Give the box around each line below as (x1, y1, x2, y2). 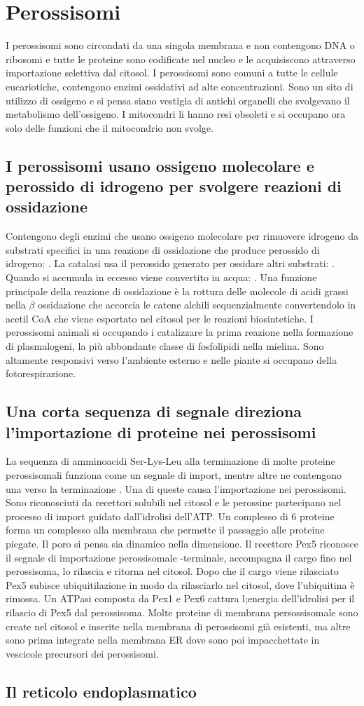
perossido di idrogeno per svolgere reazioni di (6, 175, 342, 197)
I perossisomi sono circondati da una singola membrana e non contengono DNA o (6, 38, 355, 53)
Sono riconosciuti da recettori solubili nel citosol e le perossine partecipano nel (6, 495, 342, 510)
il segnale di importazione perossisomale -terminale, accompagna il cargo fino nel (6, 550, 352, 564)
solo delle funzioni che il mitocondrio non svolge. (6, 120, 213, 135)
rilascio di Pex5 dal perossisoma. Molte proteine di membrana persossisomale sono (6, 604, 358, 619)
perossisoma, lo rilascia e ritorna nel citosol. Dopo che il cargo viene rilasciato (6, 564, 339, 578)
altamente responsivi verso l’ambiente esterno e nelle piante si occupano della (6, 352, 337, 367)
